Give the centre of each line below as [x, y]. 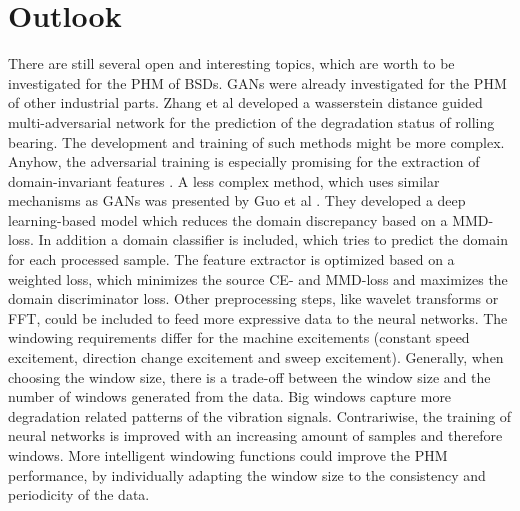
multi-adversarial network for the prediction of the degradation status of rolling [251, 121]
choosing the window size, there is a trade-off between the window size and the [249, 376]
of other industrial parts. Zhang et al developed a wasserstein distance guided [245, 102]
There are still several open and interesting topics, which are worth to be [231, 63]
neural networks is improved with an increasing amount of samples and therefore [255, 435]
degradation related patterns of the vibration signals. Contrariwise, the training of [260, 415]
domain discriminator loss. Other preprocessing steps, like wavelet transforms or [253, 298]
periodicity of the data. [79, 494]
